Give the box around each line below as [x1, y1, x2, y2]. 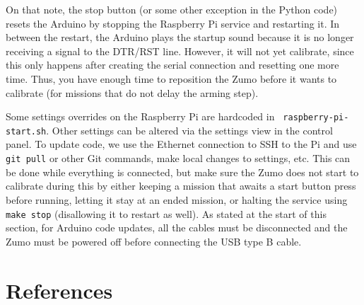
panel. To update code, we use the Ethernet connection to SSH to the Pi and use [6, 137, 357, 151]
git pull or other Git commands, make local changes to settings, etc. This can [6, 151, 351, 166]
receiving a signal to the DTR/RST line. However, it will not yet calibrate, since [6, 43, 354, 58]
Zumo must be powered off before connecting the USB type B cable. [6, 234, 302, 248]
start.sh [6, 126, 47, 137]
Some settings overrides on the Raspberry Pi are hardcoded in [6, 109, 275, 124]
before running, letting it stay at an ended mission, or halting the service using [6, 192, 348, 207]
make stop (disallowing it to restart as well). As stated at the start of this [6, 206, 327, 221]
